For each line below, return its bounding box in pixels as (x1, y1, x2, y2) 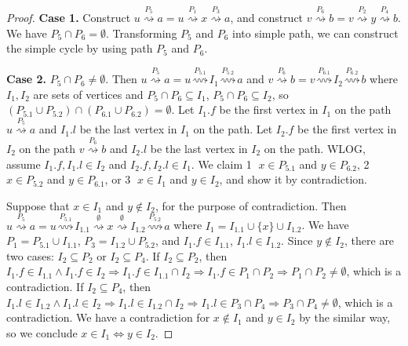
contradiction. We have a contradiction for (6, 309, 210, 326)
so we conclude (6, 324, 78, 341)
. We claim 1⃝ (191, 155, 255, 172)
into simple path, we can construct (231, 24, 399, 41)
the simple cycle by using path (6, 40, 153, 56)
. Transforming (105, 24, 177, 41)
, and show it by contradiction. (219, 171, 367, 188)
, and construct (230, 9, 304, 26)
